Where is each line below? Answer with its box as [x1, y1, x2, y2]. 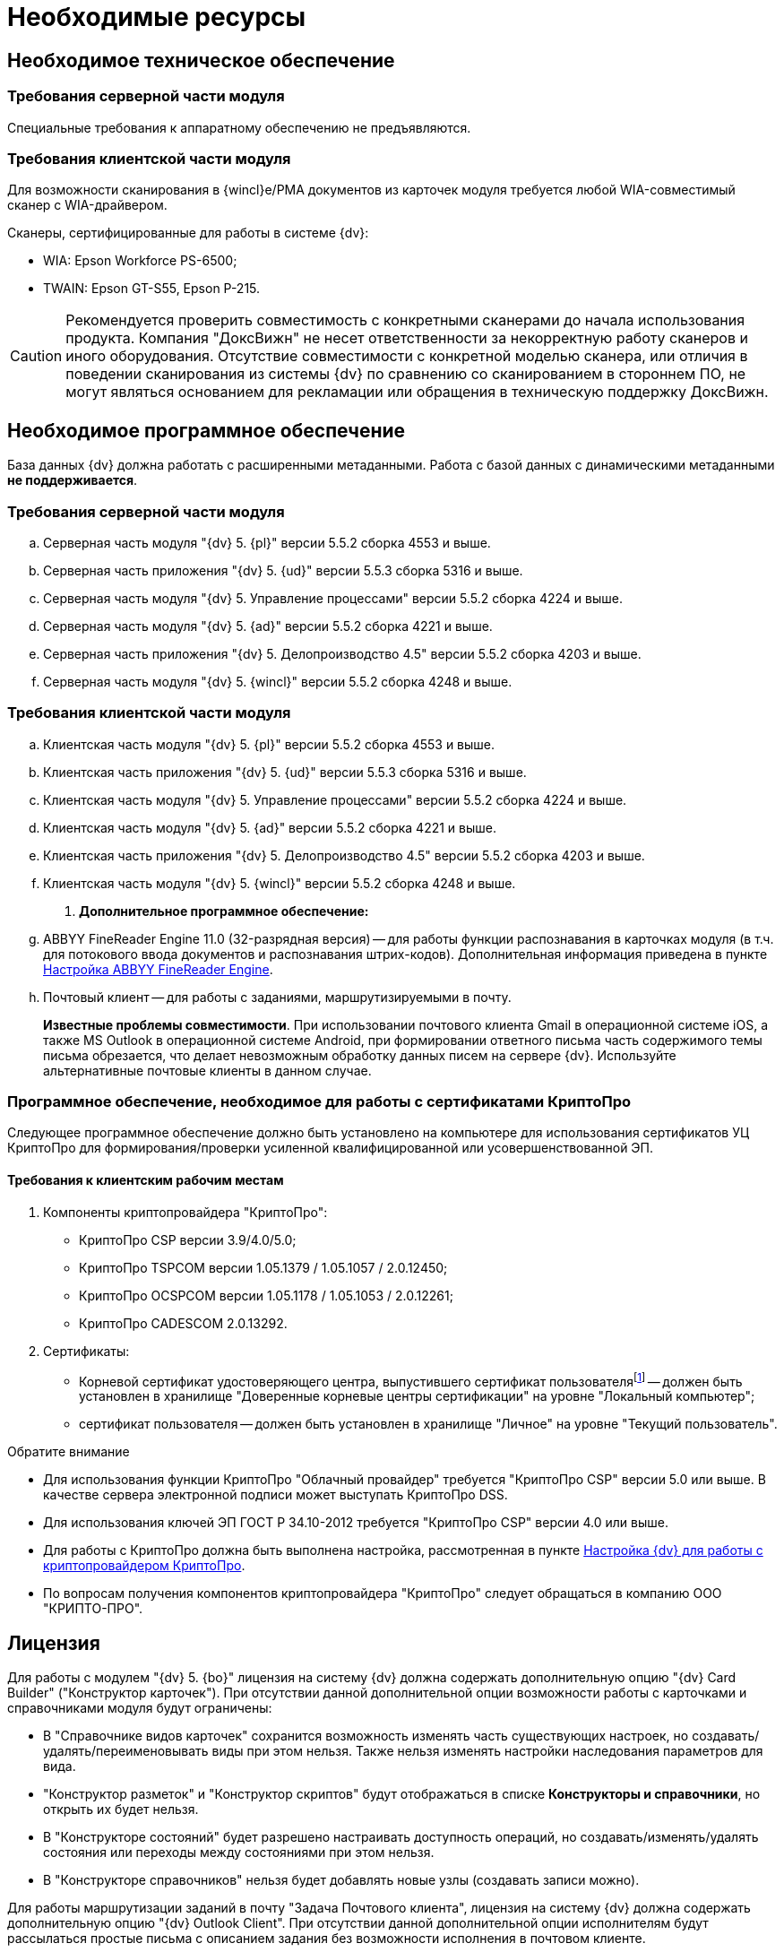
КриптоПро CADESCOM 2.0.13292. [79, 1315, 288, 1331]
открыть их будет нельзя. [43, 1801, 199, 1818]
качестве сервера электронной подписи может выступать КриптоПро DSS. [43, 1487, 508, 1503]
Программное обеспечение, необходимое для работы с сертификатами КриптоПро [7, 1093, 631, 1111]
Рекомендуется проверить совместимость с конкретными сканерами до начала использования [65, 311, 745, 330]
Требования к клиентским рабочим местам [7, 1172, 284, 1188]
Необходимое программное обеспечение [7, 419, 406, 442]
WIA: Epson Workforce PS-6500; [43, 253, 237, 269]
